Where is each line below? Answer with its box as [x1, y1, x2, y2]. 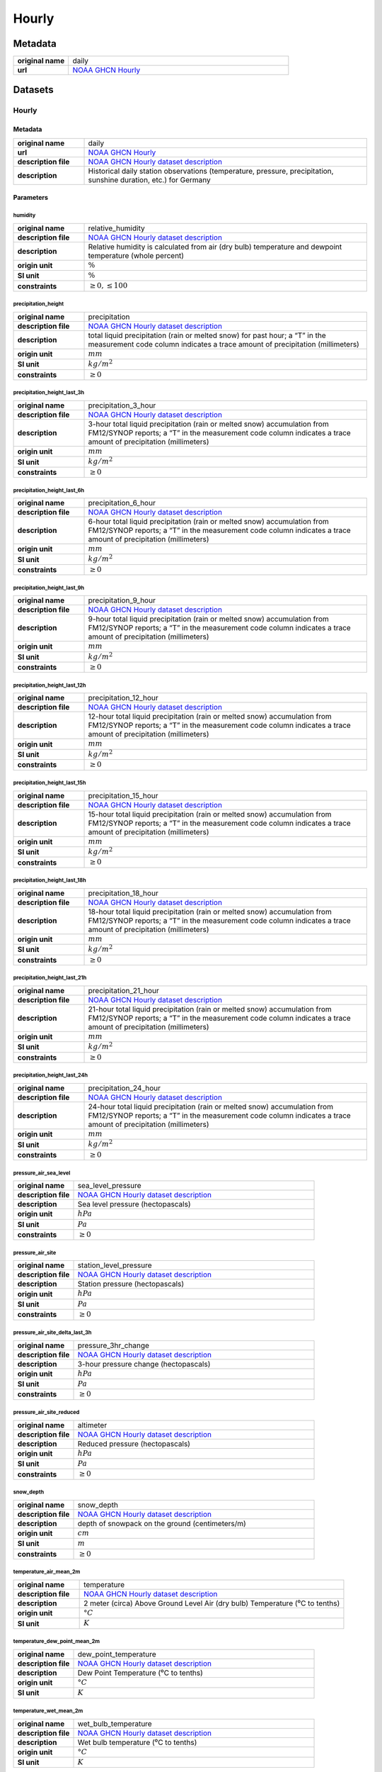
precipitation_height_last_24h [13, 1072, 88, 1079]
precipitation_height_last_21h [13, 975, 87, 982]
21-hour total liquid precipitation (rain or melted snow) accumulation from [88, 1004, 332, 1014]
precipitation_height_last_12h [13, 681, 86, 689]
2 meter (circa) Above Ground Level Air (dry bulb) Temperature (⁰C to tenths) [83, 1598, 340, 1608]
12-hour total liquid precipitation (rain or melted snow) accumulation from [88, 712, 332, 722]
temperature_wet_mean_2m [13, 1707, 83, 1715]
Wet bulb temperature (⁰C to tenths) [77, 1737, 197, 1747]
